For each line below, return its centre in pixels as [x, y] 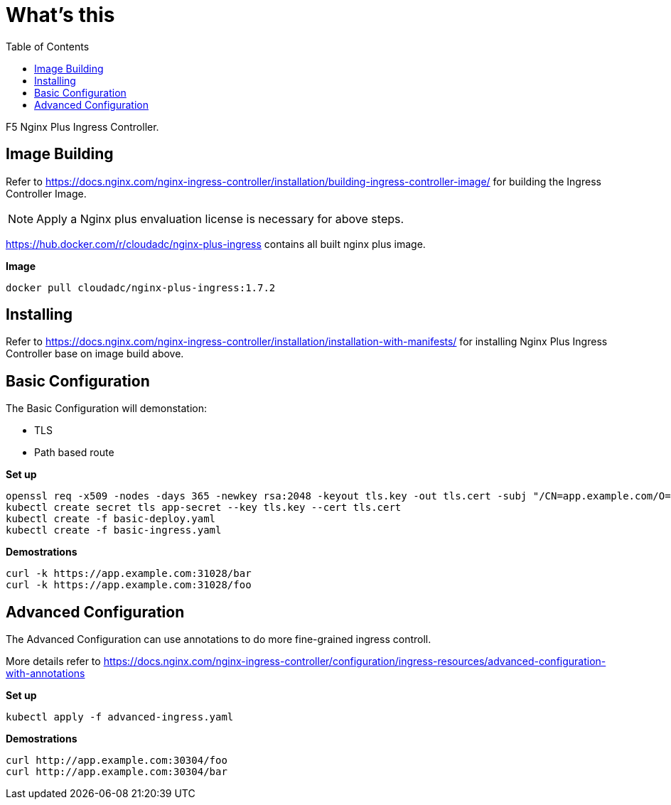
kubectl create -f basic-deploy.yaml [111, 519]
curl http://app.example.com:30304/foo [117, 761]
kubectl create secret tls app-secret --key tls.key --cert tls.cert [204, 508]
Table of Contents [48, 46]
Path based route [74, 453]
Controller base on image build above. [95, 354]
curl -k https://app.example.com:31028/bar [129, 574]
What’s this [60, 15]
